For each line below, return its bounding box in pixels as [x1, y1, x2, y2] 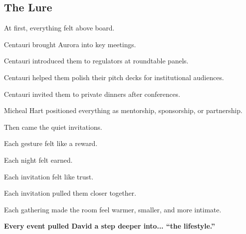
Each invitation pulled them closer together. [4, 188, 136, 198]
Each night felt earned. [4, 154, 73, 165]
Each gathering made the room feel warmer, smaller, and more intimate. [4, 204, 221, 214]
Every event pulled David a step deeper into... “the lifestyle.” [4, 221, 215, 231]
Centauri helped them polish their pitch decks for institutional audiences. [4, 72, 224, 82]
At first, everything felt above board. [4, 23, 115, 33]
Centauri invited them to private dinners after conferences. [4, 88, 180, 99]
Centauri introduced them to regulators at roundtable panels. [4, 56, 189, 66]
